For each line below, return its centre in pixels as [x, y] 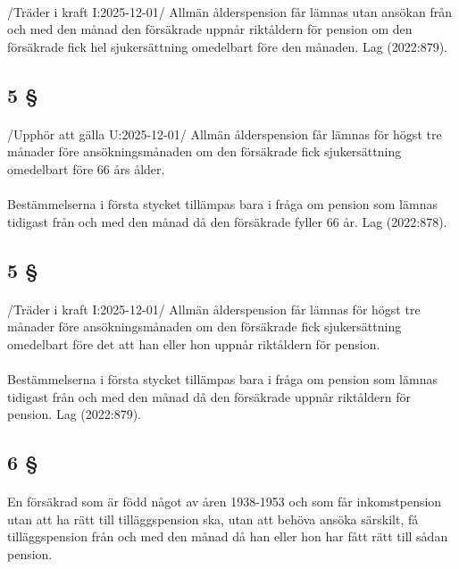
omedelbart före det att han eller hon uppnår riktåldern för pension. [194, 343]
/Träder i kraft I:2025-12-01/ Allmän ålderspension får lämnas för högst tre [214, 309]
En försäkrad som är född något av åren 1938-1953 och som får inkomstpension [225, 502]
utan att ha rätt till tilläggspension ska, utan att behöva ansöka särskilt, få [213, 519]
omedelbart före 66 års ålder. [86, 168]
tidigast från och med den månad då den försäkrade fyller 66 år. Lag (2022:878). [227, 221]
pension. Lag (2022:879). [75, 414]
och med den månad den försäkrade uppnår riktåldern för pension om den [210, 29]
